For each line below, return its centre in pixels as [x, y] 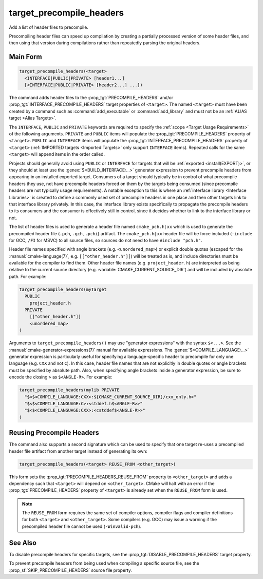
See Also [23, 543]
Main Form [26, 57]
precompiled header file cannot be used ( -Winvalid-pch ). [82, 526]
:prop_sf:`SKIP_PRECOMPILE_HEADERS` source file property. [70, 570]
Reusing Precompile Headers [54, 433]
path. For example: [28, 276]
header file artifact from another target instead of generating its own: [78, 451]
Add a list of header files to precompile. [49, 27]
